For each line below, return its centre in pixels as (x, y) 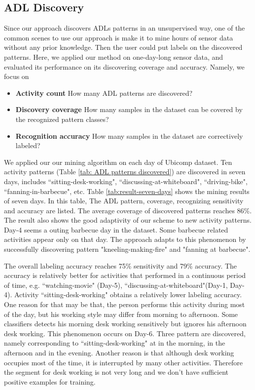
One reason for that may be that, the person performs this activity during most (125, 304)
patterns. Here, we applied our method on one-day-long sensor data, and (114, 57)
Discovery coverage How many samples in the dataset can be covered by (129, 109)
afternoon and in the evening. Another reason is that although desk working (119, 353)
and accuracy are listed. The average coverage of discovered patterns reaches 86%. (128, 210)
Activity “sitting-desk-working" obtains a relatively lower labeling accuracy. (128, 294)
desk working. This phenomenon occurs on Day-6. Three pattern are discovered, (125, 333)
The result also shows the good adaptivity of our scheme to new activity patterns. (128, 220)
